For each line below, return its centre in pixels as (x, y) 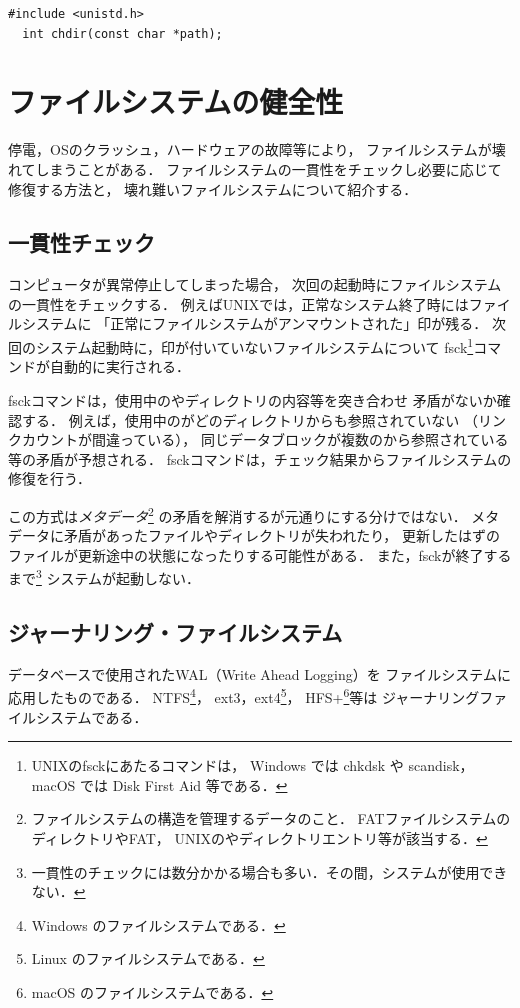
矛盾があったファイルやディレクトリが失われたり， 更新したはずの (281, 535)
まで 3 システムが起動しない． (104, 576)
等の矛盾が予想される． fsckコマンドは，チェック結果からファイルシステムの (260, 458)
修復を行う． (49, 478)
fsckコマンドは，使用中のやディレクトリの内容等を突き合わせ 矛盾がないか (252, 399)
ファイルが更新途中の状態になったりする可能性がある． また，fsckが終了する (260, 554)
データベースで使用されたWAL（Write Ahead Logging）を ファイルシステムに (259, 673)
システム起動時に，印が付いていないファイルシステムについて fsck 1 (254, 345)
